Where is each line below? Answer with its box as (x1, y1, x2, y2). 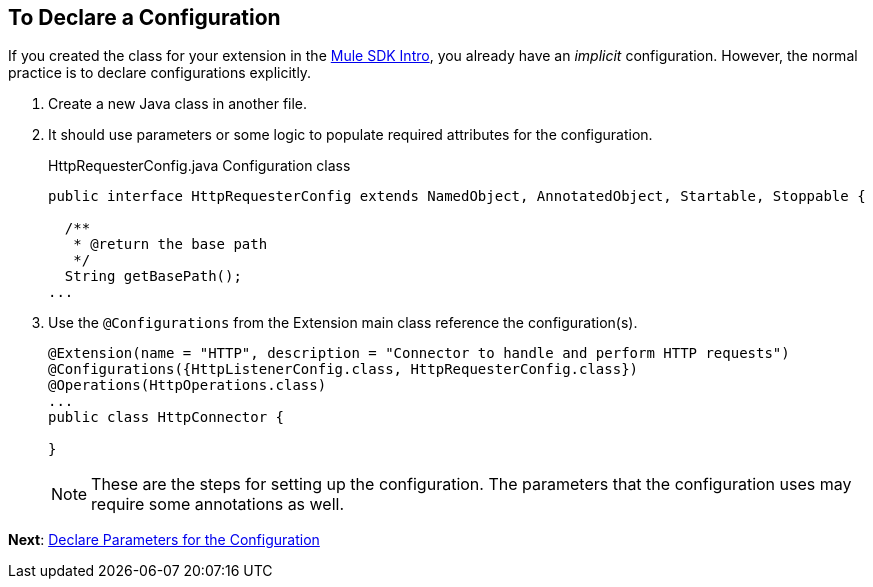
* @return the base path (73, 236, 268, 253)
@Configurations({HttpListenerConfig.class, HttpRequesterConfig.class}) (48, 361, 639, 378)
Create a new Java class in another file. (48, 95, 308, 113)
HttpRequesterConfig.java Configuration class (48, 157, 351, 175)
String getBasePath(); (64, 268, 242, 285)
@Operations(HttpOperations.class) (48, 377, 327, 394)
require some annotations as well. (91, 494, 345, 515)
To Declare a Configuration (8, 5, 281, 30)
